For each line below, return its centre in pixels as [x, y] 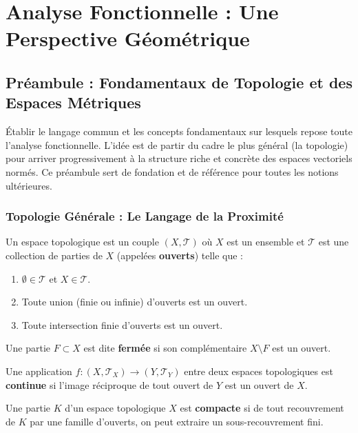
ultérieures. [29, 185]
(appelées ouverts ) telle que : [180, 255]
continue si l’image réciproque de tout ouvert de [109, 384]
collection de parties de [54, 255]
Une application [39, 371]
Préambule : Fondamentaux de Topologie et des [179, 82]
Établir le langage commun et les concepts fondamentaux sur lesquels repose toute [179, 131]
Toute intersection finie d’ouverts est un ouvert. [122, 324]
